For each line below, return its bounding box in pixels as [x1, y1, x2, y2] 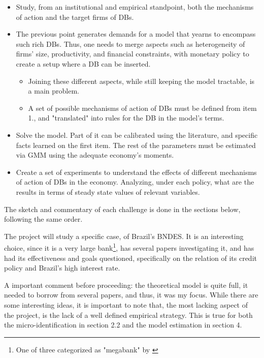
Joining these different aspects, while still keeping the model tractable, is [28, 75, 255, 86]
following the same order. [4, 214, 83, 224]
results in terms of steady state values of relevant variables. [16, 186, 200, 197]
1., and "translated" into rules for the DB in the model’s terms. [28, 112, 224, 123]
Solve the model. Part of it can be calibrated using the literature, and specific [16, 129, 258, 140]
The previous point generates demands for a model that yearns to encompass [16, 28, 256, 39]
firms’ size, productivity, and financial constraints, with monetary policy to [16, 48, 249, 59]
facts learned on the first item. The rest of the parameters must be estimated [16, 139, 256, 150]
